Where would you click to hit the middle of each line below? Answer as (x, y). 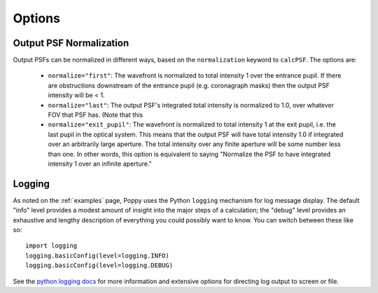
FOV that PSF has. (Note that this (96, 115)
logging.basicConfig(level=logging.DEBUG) (99, 265)
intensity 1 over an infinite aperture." (100, 164)
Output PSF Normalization (71, 43)
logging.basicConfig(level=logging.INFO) (97, 256)
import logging (51, 246)
